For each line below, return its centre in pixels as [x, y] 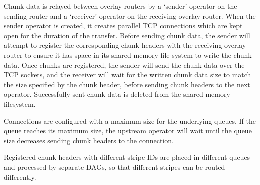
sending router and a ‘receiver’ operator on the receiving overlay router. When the [130, 16]
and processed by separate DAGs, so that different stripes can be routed [115, 166]
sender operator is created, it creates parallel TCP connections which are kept [123, 26]
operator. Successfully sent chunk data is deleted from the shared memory [117, 94]
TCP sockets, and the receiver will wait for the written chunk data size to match [128, 75]
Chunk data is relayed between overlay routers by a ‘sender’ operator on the [121, 6]
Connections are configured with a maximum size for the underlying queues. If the [130, 120]
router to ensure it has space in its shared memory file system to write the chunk [128, 55]
